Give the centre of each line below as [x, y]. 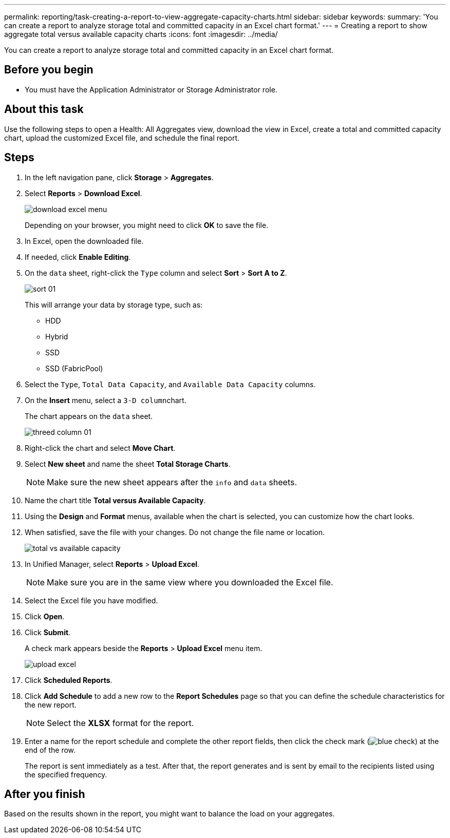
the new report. [51, 704]
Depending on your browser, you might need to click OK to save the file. [147, 225]
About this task [44, 109]
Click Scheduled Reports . [69, 680]
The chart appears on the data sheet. [89, 416]
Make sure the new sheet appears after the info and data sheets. [172, 482]
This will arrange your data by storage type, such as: [114, 304]
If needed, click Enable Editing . [78, 257]
